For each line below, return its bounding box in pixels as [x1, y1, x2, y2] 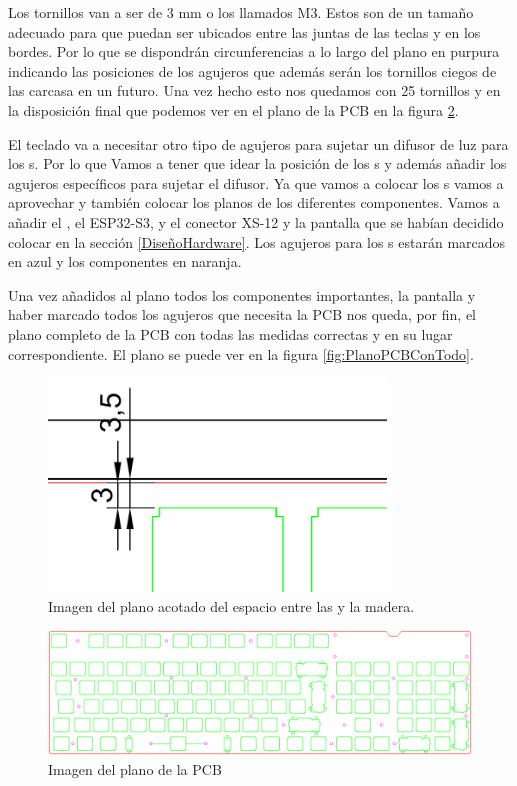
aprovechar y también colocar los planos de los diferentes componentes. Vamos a [8, 192, 500, 213]
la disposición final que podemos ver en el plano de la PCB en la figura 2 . [8, 99, 459, 120]
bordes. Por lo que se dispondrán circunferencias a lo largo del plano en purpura [8, 41, 500, 62]
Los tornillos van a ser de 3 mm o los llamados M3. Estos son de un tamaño [8, 2, 474, 22]
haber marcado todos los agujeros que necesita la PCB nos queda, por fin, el [8, 304, 476, 325]
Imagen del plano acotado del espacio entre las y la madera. [48, 595, 415, 616]
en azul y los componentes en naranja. [8, 251, 242, 272]
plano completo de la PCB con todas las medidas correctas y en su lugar [8, 323, 453, 344]
